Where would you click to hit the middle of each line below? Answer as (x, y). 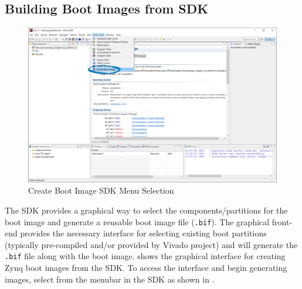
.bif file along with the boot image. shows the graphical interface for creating (145, 256)
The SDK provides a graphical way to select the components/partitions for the (146, 210)
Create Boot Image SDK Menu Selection (101, 190)
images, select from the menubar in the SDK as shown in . (110, 279)
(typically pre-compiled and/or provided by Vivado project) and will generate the (151, 244)
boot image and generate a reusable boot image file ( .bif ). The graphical (137, 221)
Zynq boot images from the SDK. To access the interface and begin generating (146, 268)
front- (282, 221)
